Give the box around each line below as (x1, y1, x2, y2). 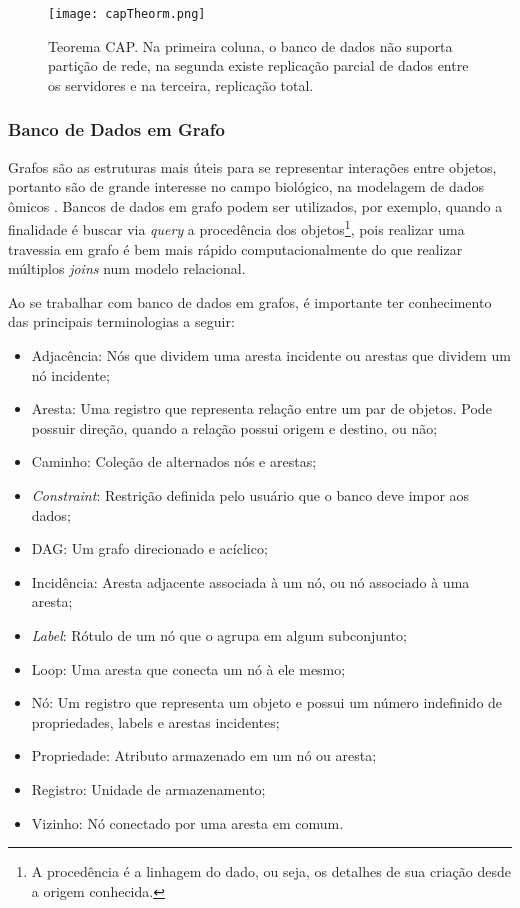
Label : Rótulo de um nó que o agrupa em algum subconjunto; (31, 625, 407, 645)
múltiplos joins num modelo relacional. (8, 258, 246, 279)
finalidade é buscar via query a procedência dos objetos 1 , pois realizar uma (8, 216, 465, 240)
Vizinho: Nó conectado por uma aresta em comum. (31, 812, 344, 833)
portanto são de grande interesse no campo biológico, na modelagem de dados (8, 176, 485, 197)
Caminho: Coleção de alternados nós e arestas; (31, 451, 317, 472)
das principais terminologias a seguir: (8, 311, 235, 332)
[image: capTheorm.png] (48, 7, 206, 21)
